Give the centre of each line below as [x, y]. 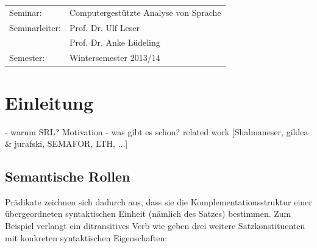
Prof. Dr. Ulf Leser [104, 27]
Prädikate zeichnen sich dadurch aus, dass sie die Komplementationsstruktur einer [158, 201]
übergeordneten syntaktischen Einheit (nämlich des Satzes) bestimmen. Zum [148, 214]
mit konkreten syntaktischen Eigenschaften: [86, 237]
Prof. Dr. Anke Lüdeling [115, 42]
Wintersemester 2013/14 [115, 58]
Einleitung [49, 102]
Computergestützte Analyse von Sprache [145, 12]
